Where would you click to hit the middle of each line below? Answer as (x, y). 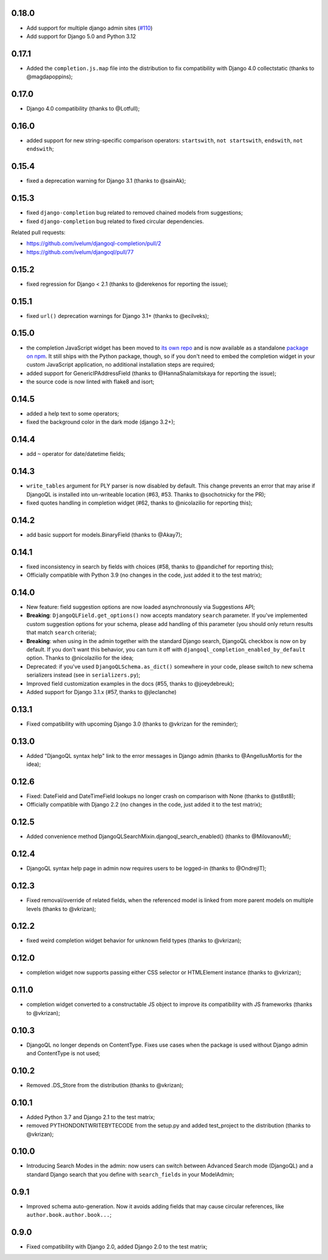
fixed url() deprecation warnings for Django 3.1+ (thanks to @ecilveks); (118, 315)
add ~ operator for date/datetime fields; (76, 454)
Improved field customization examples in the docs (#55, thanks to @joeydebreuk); (130, 683)
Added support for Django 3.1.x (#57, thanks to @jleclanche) (101, 692)
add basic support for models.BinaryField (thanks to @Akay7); (104, 534)
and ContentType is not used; (63, 1053)
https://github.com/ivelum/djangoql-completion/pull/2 (94, 244)
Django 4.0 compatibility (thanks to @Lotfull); (83, 109)
